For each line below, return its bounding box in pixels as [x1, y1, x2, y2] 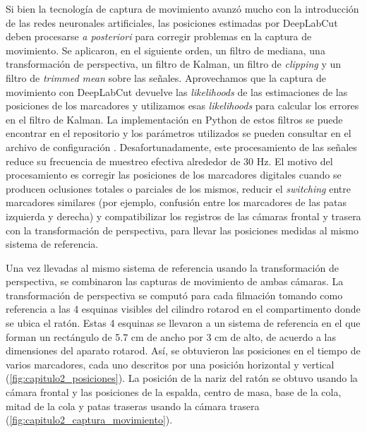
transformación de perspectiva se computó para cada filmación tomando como [6, 287, 343, 302]
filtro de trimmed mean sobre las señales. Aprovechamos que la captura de [6, 70, 326, 85]
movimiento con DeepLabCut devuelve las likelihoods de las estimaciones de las [6, 84, 348, 99]
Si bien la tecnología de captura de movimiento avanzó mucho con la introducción [6, 1, 359, 16]
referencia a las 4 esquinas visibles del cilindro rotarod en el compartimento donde [6, 301, 361, 316]
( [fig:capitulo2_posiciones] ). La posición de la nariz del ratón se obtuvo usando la [6, 371, 358, 385]
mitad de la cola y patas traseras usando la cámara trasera [6, 398, 260, 413]
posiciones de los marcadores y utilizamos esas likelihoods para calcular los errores [6, 98, 359, 113]
